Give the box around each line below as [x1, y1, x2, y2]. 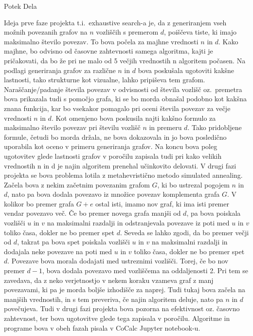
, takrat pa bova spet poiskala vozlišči [17, 237, 130, 247]
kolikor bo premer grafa [4, 198, 74, 208]
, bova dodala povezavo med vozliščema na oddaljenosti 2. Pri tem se [42, 265, 249, 276]
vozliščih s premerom [96, 27, 159, 37]
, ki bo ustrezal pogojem [157, 179, 230, 189]
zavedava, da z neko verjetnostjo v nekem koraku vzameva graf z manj [4, 275, 214, 285]
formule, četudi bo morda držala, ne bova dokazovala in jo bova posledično [4, 131, 227, 142]
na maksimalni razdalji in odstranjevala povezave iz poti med [47, 218, 230, 228]
